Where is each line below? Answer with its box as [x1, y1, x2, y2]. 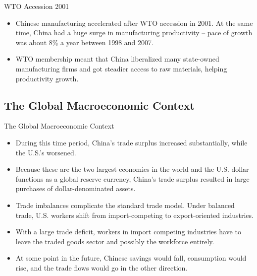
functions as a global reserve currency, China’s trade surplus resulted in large [15, 173, 250, 184]
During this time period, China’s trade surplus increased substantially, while [15, 137, 248, 147]
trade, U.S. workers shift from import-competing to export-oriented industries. [15, 209, 254, 220]
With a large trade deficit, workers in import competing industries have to [15, 226, 241, 237]
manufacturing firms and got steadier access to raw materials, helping [15, 63, 227, 73]
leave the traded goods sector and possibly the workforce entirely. [15, 236, 214, 246]
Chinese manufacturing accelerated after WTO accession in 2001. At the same [15, 17, 253, 28]
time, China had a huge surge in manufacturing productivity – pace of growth [15, 27, 253, 38]
